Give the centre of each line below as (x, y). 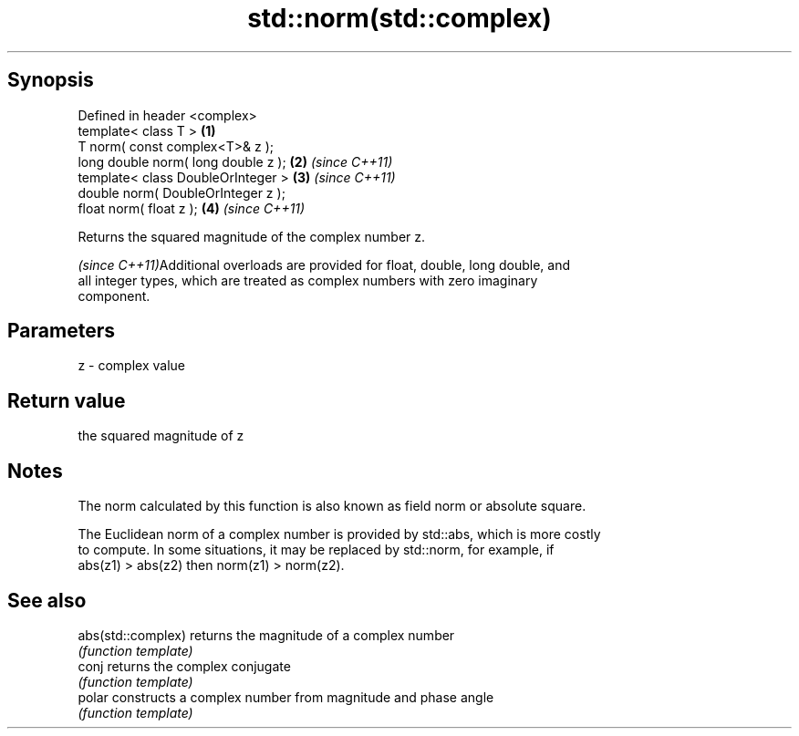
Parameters (61, 331)
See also (47, 600)
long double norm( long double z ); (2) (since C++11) (235, 161)
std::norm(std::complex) (399, 18)
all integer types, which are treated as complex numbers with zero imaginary (308, 280)
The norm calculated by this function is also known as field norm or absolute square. (332, 506)
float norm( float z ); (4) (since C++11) (192, 208)
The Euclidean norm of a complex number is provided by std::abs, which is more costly (339, 534)
